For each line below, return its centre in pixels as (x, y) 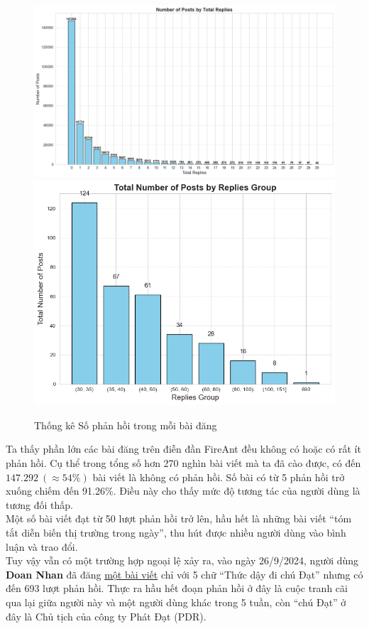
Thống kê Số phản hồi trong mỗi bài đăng (126, 425)
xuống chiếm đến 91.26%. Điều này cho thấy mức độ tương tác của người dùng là (183, 491)
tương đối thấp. (39, 504)
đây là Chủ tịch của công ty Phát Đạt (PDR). (106, 616)
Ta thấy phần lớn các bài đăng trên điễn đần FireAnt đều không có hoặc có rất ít (183, 449)
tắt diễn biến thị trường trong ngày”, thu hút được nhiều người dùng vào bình (176, 532)
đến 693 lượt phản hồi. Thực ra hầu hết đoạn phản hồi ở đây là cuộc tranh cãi (177, 588)
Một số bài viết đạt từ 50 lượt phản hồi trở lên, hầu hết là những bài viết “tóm (179, 518)
